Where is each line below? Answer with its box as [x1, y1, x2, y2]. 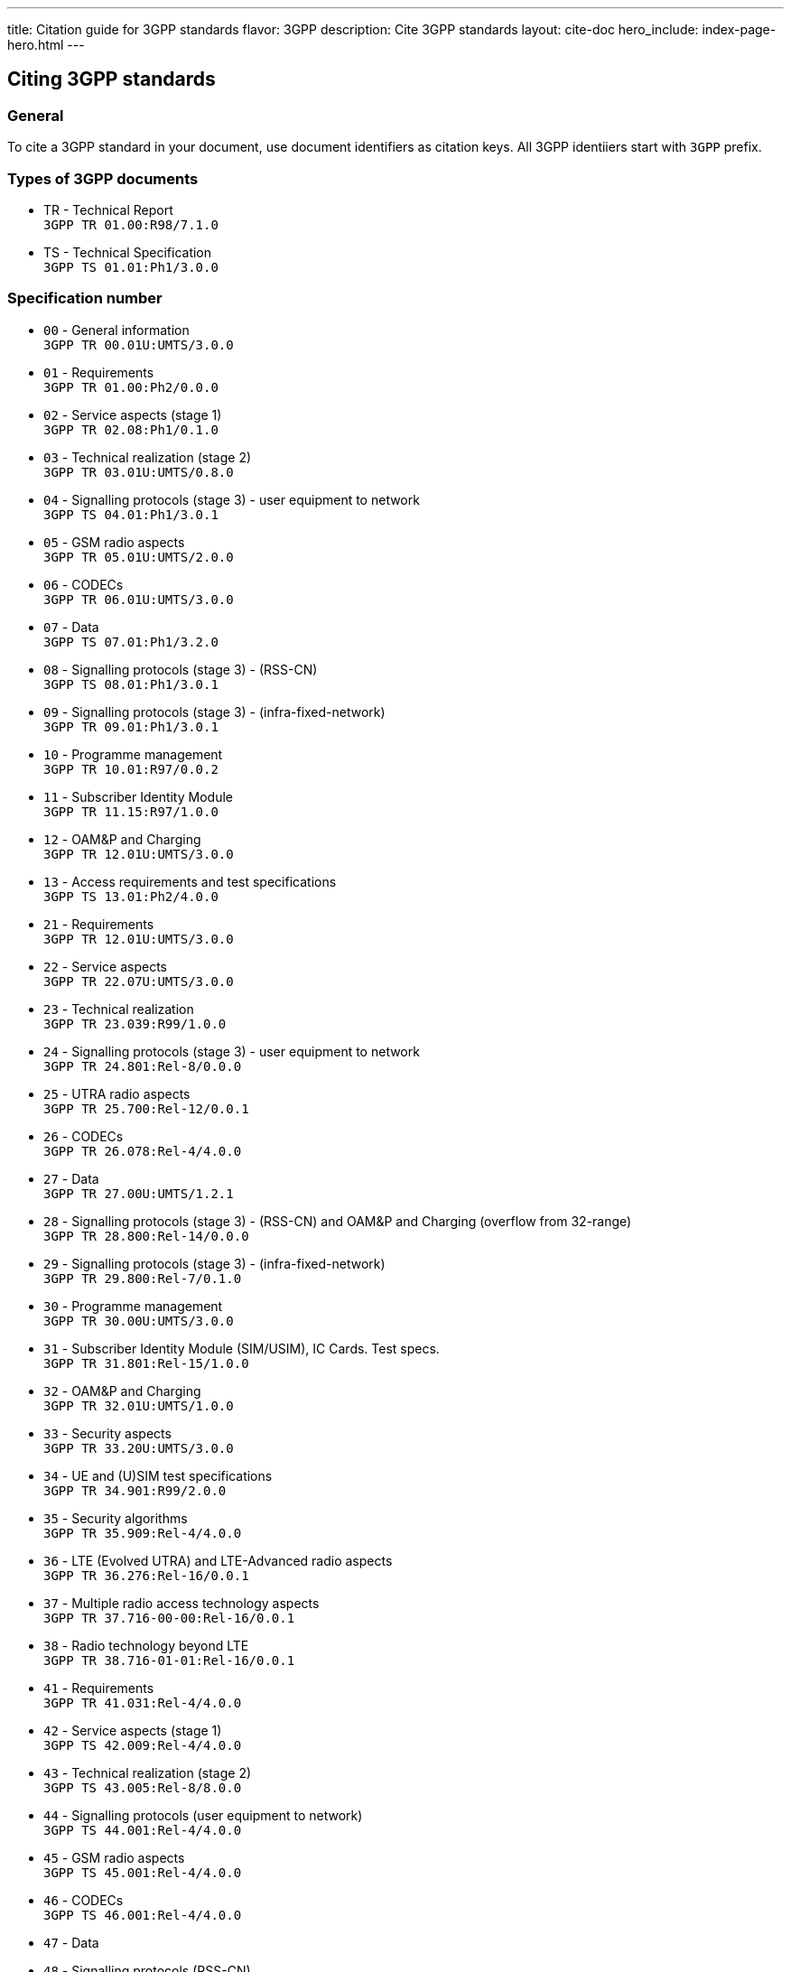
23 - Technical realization [43, 1000, 194, 1017]
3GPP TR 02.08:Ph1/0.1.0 [43, 422, 219, 437]
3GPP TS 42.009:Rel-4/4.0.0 [43, 1737, 242, 1753]
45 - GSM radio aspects [43, 1849, 185, 1865]
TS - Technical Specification [43, 244, 212, 260]
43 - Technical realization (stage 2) [43, 1764, 252, 1781]
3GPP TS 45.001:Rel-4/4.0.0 [43, 1865, 242, 1880]
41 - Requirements [43, 1679, 154, 1696]
